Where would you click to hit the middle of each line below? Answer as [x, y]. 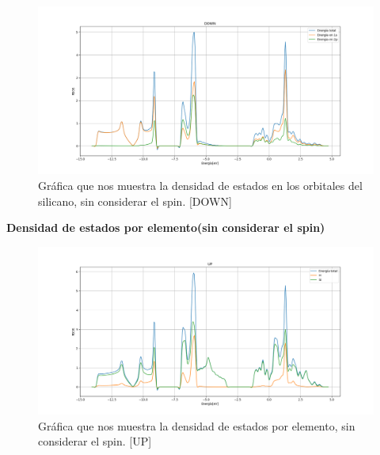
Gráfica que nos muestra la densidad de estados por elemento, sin [197, 425]
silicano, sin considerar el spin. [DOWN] [135, 201]
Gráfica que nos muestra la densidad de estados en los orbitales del [200, 185]
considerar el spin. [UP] [95, 441]
